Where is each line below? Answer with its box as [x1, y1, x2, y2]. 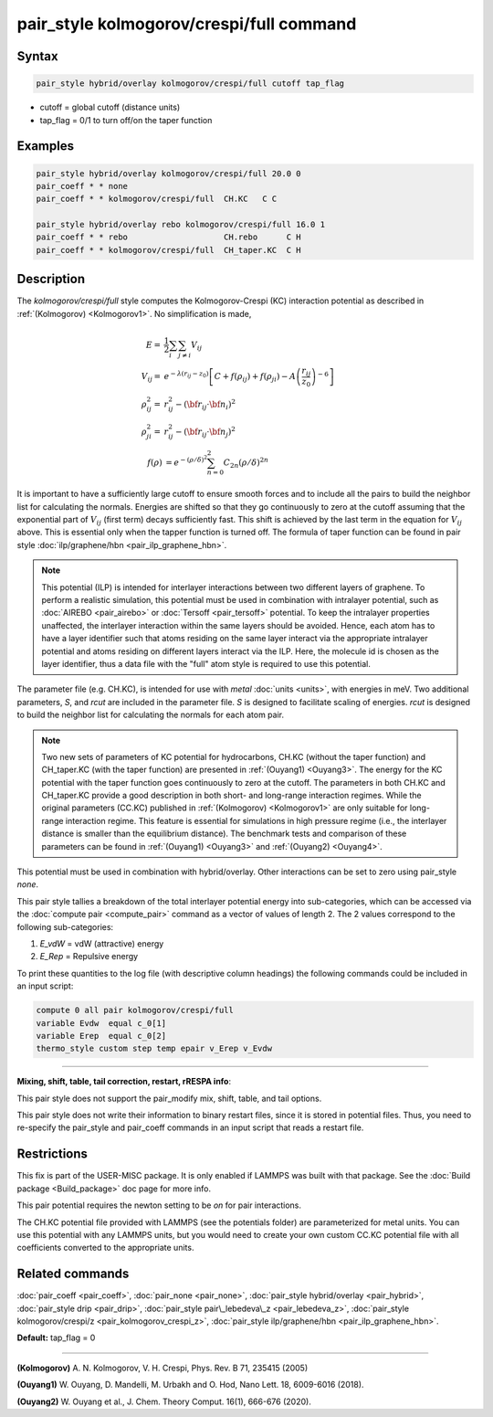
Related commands [16, 1266, 130, 1282]
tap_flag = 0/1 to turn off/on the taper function [39, 114, 213, 125]
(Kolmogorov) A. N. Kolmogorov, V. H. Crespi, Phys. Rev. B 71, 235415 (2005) [16, 1362, 309, 1373]
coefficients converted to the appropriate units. [16, 1243, 194, 1253]
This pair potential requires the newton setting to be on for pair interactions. [16, 1200, 301, 1211]
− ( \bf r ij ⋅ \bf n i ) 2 [174, 397, 236, 411]
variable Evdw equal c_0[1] [36, 1018, 167, 1028]
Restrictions [16, 1147, 89, 1162]
